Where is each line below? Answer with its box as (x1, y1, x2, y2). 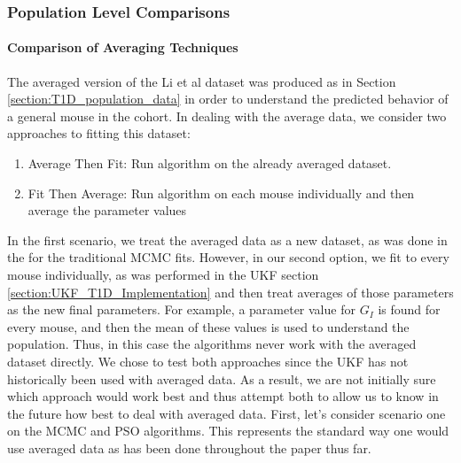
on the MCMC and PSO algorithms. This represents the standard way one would (7, 421, 449, 440)
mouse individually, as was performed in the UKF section (7, 265, 319, 283)
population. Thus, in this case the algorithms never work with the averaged (7, 335, 417, 353)
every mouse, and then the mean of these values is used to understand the (7, 317, 410, 336)
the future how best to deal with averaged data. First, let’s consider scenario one (7, 404, 446, 422)
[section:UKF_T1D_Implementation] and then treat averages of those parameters (7, 282, 454, 301)
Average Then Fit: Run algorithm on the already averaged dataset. (27, 154, 392, 173)
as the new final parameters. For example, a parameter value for (7, 300, 356, 319)
